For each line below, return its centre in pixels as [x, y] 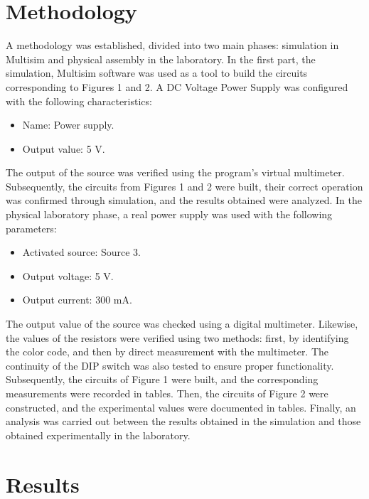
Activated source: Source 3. [81, 252]
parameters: [31, 228]
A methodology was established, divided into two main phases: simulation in [172, 45]
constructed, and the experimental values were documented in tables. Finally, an [181, 407]
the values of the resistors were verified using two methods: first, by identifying [177, 337]
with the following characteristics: [79, 101]
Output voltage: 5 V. [68, 275]
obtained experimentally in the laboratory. [98, 435]
